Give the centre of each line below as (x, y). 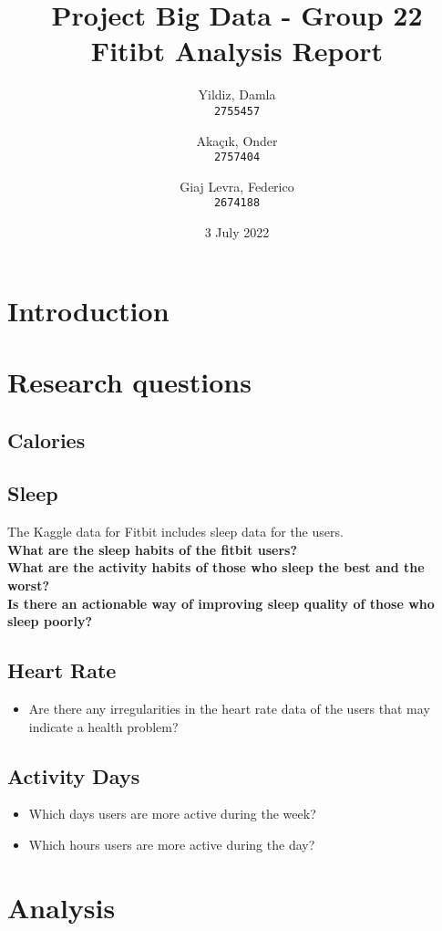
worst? (29, 585)
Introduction (88, 310)
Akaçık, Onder (237, 140)
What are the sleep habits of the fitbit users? (153, 549)
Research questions (129, 382)
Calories (46, 439)
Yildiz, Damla (237, 94)
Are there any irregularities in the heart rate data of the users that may (229, 708)
